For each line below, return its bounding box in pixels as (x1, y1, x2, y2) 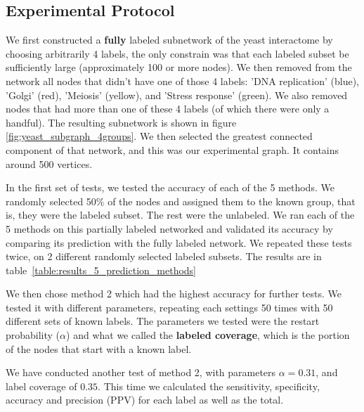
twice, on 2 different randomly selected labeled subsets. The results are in (6, 249, 322, 264)
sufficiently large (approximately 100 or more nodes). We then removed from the (6, 60, 352, 75)
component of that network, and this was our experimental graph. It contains (6, 142, 339, 157)
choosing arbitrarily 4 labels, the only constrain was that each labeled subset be (6, 46, 349, 60)
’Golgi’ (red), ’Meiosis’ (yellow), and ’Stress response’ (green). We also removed (6, 87, 348, 102)
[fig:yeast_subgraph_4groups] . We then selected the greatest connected (6, 129, 313, 143)
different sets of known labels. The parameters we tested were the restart (6, 314, 320, 328)
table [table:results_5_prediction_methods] (6, 262, 197, 277)
